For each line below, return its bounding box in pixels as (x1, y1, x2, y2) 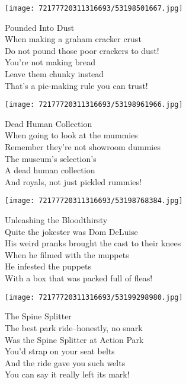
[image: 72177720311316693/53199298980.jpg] (5, 293, 183, 302)
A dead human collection (5, 164, 95, 176)
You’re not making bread (5, 56, 95, 68)
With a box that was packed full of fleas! (5, 272, 153, 284)
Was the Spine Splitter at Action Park (5, 333, 144, 345)
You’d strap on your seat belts (5, 345, 115, 357)
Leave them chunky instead (5, 68, 104, 80)
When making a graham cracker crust (5, 33, 142, 45)
